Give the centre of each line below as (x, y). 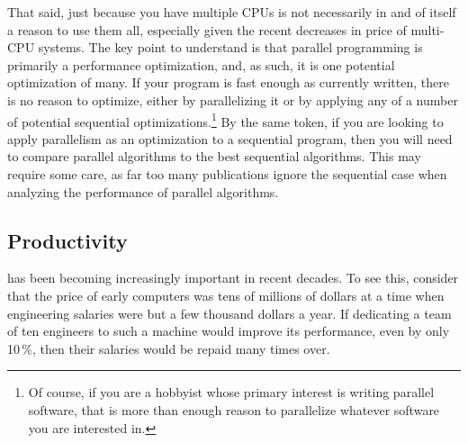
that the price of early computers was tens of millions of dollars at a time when (226, 295)
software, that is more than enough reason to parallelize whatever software (234, 409)
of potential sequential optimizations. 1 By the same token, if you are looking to (225, 120)
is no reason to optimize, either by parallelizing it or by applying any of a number (233, 99)
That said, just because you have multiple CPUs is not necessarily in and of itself (232, 12)
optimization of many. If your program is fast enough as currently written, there (228, 82)
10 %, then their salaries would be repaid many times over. (169, 348)
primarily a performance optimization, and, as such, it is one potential (201, 64)
